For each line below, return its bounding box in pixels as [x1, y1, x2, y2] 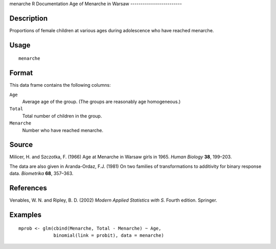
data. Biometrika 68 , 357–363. [9, 170, 74, 177]
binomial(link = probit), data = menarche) [53, 232, 165, 238]
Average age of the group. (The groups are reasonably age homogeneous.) [22, 98, 181, 105]
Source [9, 140, 33, 149]
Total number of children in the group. [22, 113, 102, 119]
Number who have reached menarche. [22, 127, 103, 133]
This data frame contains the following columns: [9, 82, 111, 88]
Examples [9, 210, 42, 219]
